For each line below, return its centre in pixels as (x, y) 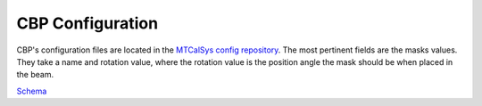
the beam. (35, 75)
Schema (32, 91)
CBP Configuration (87, 23)
